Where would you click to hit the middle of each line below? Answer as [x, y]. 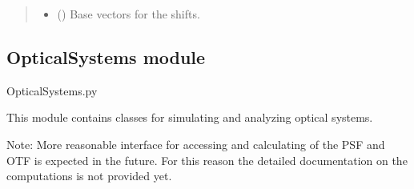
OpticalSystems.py [52, 90]
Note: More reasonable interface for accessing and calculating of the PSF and [196, 144]
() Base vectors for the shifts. [129, 14]
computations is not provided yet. [89, 176]
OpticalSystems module [106, 56]
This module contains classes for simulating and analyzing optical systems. [190, 117]
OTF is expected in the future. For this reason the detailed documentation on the [207, 160]
